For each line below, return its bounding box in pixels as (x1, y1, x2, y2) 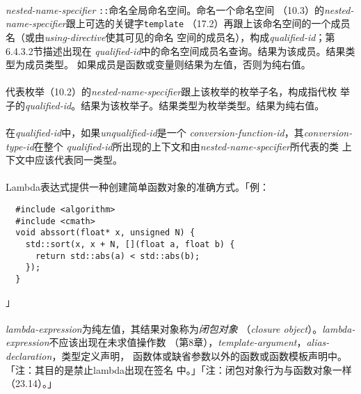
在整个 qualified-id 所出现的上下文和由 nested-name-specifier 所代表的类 (33, 139, 339, 153)
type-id (6, 139, 34, 153)
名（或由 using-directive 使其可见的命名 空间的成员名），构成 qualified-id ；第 (6, 29, 335, 44)
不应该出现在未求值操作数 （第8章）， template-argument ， (49, 335, 307, 349)
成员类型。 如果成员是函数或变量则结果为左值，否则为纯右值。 (24, 57, 311, 72)
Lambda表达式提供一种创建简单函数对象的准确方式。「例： (6, 180, 269, 194)
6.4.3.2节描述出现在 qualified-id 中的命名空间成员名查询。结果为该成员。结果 (6, 43, 346, 58)
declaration (6, 349, 52, 363)
